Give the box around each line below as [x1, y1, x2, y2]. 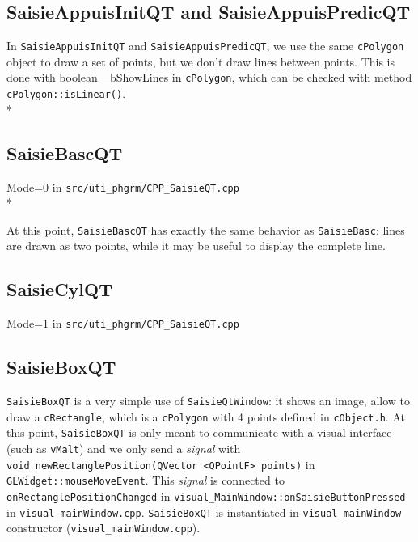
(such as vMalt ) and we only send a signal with [6, 440, 241, 457]
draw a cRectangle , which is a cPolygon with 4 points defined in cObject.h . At [6, 408, 405, 425]
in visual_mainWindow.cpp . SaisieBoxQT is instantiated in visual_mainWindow [6, 503, 402, 520]
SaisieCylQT [6, 277, 112, 302]
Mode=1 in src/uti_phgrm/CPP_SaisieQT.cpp [6, 315, 239, 332]
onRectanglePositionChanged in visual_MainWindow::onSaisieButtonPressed [6, 488, 406, 505]
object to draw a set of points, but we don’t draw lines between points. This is [6, 53, 395, 70]
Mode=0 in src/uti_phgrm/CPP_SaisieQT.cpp [6, 178, 239, 195]
